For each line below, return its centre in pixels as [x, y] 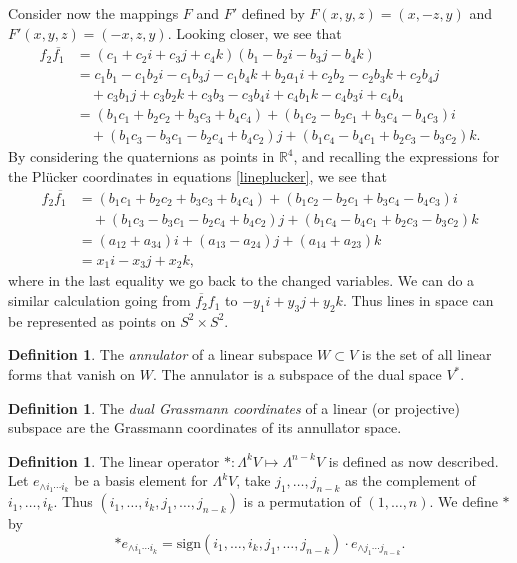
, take [253, 480]
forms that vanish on [71, 374]
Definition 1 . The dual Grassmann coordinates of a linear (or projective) [234, 407]
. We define [463, 501]
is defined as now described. [413, 460]
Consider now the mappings [93, 13]
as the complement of [410, 480]
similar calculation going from [99, 300]
